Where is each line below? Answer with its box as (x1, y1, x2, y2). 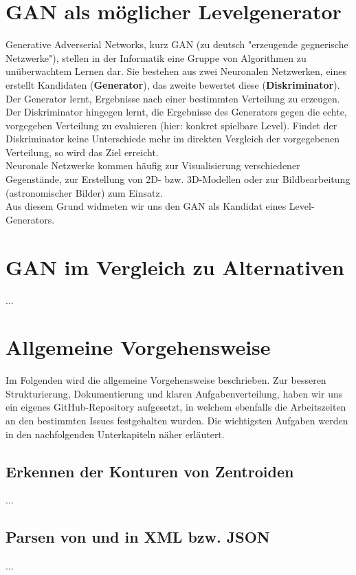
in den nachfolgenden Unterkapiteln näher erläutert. (5, 426, 225, 441)
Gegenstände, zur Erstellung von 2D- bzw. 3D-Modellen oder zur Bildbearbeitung (5, 172, 351, 186)
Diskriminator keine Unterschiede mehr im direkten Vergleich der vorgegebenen (5, 131, 340, 146)
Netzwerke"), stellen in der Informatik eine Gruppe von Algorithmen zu (5, 50, 307, 65)
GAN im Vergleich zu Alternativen (5, 252, 344, 281)
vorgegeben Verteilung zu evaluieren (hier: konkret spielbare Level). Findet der (5, 118, 337, 132)
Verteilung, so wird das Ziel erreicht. (5, 144, 159, 159)
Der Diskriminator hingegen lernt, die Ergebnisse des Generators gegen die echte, (5, 105, 347, 119)
